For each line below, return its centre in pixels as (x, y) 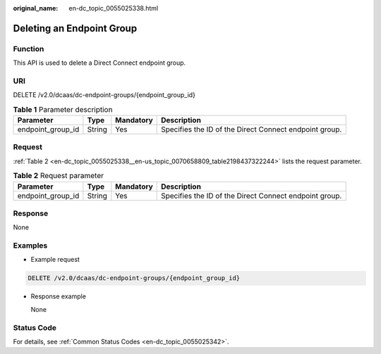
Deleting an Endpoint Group (75, 28)
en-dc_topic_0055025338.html (114, 8)
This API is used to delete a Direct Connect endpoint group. (99, 63)
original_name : (36, 8)
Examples (30, 246)
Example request (55, 260)
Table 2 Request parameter (58, 176)
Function (29, 49)
